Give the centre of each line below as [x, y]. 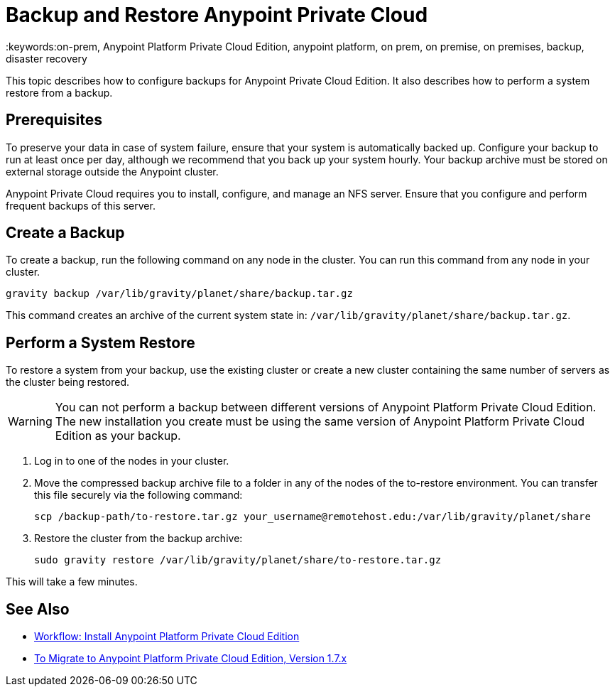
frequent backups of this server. [81, 205]
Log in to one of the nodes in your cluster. [132, 461]
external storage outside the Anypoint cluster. [112, 171]
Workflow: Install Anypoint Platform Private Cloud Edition [167, 637]
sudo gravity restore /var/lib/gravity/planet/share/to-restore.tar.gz [238, 560]
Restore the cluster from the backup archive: [138, 539]
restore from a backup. [59, 92]
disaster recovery [47, 58]
